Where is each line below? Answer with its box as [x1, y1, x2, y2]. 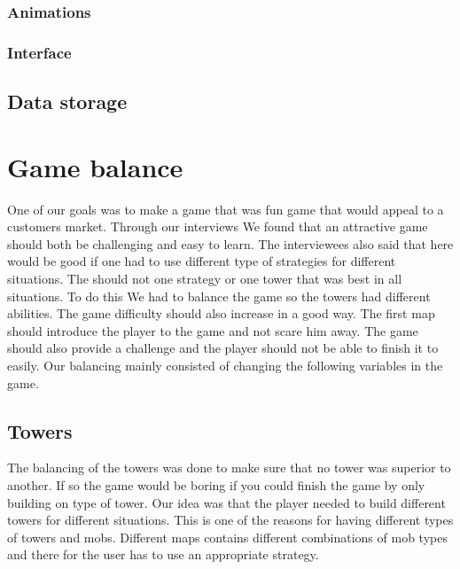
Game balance [7, 148, 183, 184]
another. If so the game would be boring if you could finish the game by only [7, 475, 425, 494]
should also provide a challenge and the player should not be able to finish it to [7, 339, 439, 357]
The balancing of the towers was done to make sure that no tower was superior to [7, 458, 451, 477]
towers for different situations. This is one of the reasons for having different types [7, 511, 454, 529]
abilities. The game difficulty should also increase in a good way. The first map [7, 304, 435, 323]
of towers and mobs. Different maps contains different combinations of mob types [7, 527, 448, 546]
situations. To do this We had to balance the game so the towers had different [7, 286, 431, 305]
